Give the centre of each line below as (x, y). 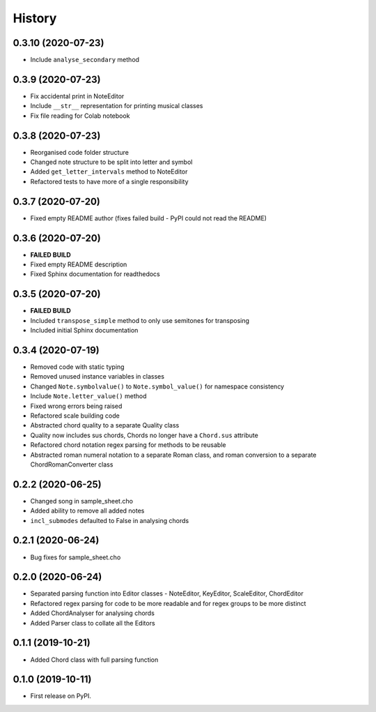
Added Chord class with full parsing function (94, 660)
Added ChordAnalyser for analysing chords (92, 613)
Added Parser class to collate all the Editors (93, 623)
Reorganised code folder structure (79, 152)
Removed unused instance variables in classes (97, 377)
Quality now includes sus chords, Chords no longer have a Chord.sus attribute (144, 435)
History (35, 18)
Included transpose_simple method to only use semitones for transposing (140, 320)
